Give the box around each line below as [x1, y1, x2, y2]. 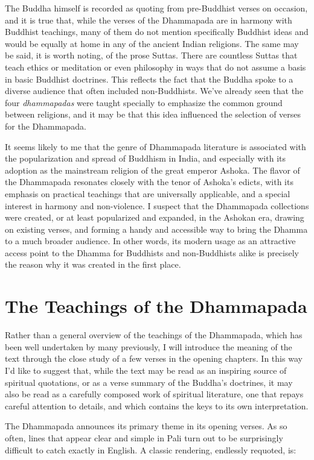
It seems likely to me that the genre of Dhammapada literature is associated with [5, 140, 306, 153]
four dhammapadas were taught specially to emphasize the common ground [5, 96, 283, 109]
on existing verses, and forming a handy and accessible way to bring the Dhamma [5, 222, 308, 235]
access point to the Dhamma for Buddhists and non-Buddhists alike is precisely [5, 246, 299, 259]
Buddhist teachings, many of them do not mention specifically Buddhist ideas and [5, 25, 309, 38]
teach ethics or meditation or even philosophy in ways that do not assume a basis [5, 60, 306, 73]
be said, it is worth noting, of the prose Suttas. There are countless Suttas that [5, 49, 298, 61]
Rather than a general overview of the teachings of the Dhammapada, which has [5, 329, 303, 341]
